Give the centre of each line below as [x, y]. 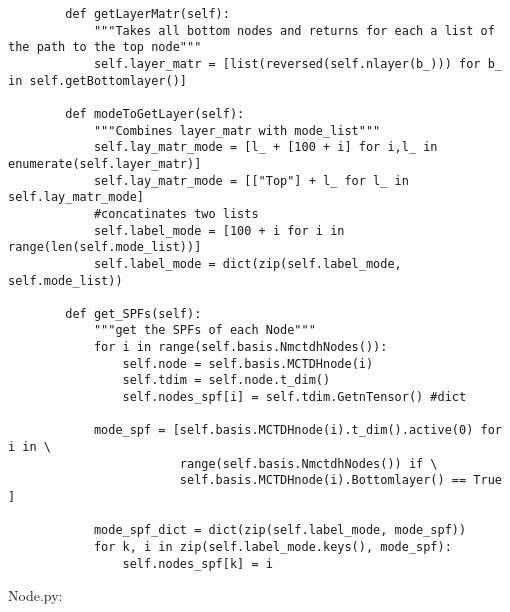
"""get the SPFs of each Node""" [204, 330]
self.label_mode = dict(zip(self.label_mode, [247, 263]
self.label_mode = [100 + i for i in [219, 230]
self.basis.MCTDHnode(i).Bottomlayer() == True [340, 480]
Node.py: [35, 595]
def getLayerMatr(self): [147, 14]
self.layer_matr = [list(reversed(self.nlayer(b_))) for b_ [297, 63]
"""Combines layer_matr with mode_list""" [237, 130]
